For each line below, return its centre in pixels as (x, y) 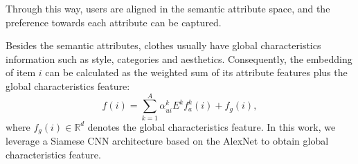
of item (21, 72)
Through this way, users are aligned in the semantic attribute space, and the (168, 8)
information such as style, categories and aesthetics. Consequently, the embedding (179, 58)
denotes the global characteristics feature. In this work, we (212, 126)
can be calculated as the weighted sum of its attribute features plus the (196, 72)
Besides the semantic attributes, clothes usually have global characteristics (163, 45)
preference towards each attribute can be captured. (114, 22)
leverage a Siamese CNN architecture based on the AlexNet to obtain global (167, 141)
